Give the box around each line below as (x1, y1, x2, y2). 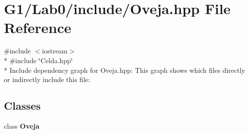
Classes (4, 98, 41, 113)
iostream (42, 46, 68, 56)
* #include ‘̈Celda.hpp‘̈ (4, 55, 73, 65)
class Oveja (4, 120, 40, 131)
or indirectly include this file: (4, 74, 90, 84)
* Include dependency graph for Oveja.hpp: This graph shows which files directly (4, 65, 245, 75)
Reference (4, 17, 71, 37)
